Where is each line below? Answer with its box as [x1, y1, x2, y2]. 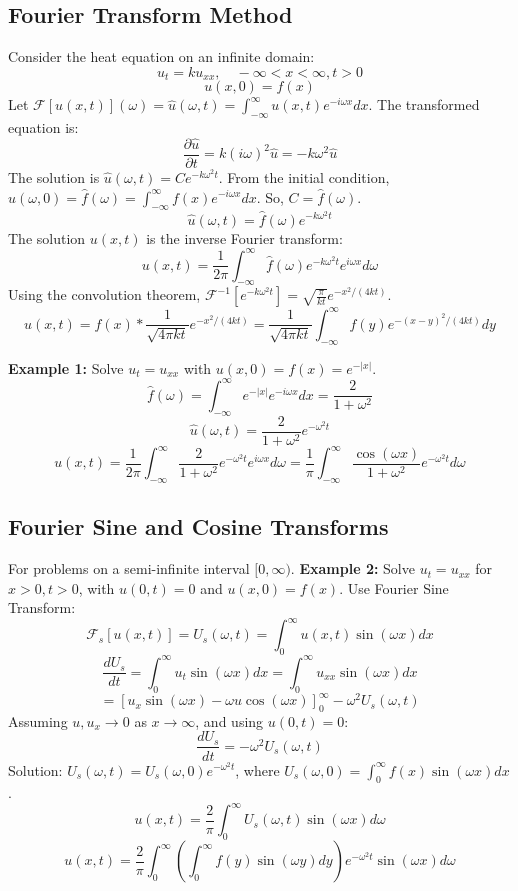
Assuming [8, 710, 68, 731]
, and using [195, 710, 264, 731]
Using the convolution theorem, [8, 284, 201, 305]
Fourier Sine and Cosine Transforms [8, 511, 389, 542]
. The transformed [368, 94, 480, 115]
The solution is [8, 166, 100, 187]
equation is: [8, 117, 79, 138]
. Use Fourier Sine [339, 577, 449, 598]
